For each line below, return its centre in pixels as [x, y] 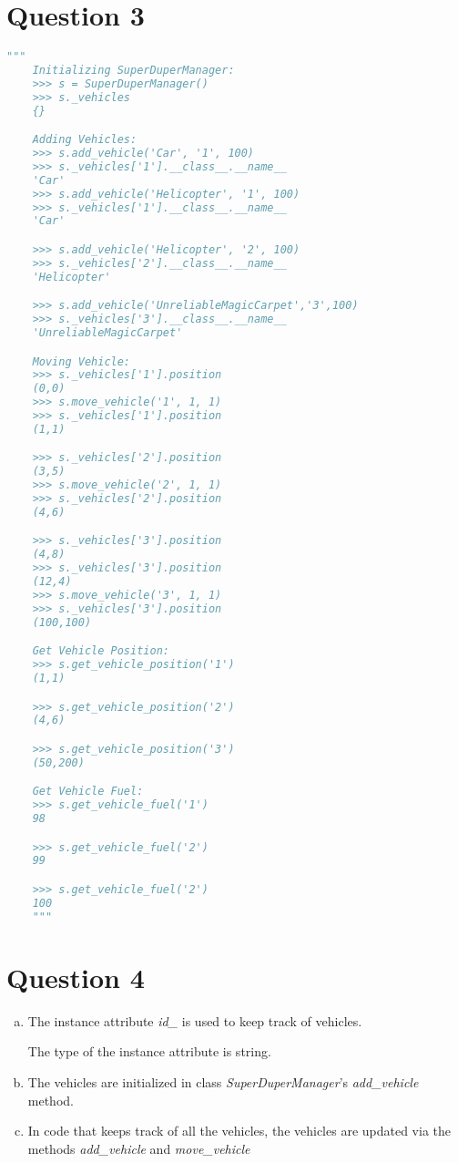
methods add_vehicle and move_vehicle [139, 1148]
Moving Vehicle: [81, 361]
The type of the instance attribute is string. [149, 1051]
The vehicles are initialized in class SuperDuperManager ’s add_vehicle [223, 1081]
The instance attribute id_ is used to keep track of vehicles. [195, 1020]
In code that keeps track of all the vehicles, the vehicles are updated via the [239, 1131]
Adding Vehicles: [85, 140]
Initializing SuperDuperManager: [133, 70]
